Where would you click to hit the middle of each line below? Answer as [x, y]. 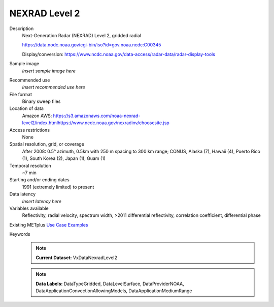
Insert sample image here [49, 71]
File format [21, 94]
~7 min [29, 173]
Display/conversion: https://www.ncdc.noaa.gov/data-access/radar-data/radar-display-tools [119, 54]
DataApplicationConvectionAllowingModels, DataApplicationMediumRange [114, 291]
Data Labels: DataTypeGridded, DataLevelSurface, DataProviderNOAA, [110, 284]
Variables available [29, 208]
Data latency [23, 194]
